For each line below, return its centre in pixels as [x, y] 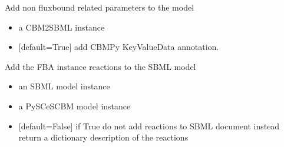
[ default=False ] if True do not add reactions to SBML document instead [149, 126]
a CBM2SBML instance [62, 27]
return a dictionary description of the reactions [103, 137]
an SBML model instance [64, 86]
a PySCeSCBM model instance [75, 106]
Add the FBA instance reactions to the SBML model [100, 66]
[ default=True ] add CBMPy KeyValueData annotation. [119, 47]
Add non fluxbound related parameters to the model [100, 7]
